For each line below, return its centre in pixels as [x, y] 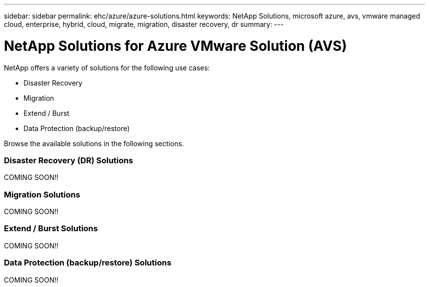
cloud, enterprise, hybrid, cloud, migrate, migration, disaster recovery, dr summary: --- [144, 24]
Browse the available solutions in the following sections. [94, 143]
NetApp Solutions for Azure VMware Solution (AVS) [176, 46]
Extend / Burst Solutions [51, 229]
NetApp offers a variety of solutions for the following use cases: [107, 67]
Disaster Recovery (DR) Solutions [69, 160]
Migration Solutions [42, 194]
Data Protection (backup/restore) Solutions [88, 263]
